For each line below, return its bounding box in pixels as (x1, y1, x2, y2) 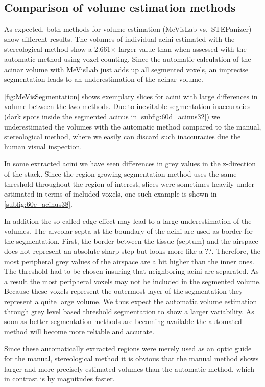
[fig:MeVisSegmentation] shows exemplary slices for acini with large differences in (4, 91, 258, 101)
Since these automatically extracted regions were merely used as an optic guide (4, 343, 252, 354)
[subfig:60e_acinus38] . (4, 198, 73, 209)
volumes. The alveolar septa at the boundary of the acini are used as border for (4, 225, 253, 236)
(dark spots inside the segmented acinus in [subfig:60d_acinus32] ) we (4, 111, 220, 121)
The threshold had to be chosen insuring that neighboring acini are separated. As (4, 266, 259, 276)
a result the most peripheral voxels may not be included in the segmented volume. (4, 275, 261, 286)
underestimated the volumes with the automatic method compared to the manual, (4, 121, 261, 132)
